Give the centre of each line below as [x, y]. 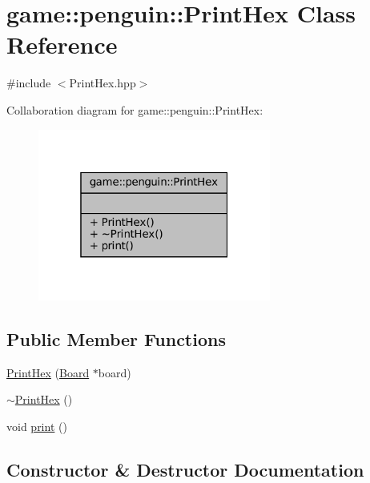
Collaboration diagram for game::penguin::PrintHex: [135, 109]
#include [29, 83]
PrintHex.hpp [103, 83]
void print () [37, 426]
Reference [62, 44]
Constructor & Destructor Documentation [185, 469]
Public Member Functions [116, 338]
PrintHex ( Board [48, 372]
